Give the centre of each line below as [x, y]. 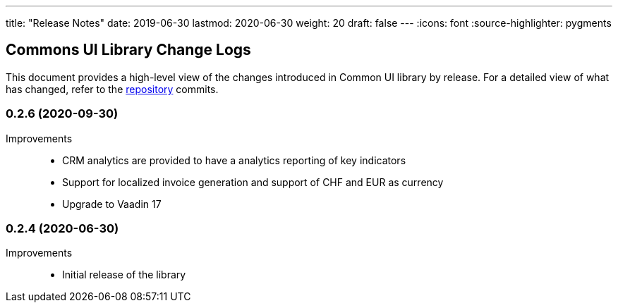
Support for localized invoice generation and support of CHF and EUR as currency [253, 182]
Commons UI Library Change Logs [128, 50]
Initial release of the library [124, 275]
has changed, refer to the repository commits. [112, 89]
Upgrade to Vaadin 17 [112, 204]
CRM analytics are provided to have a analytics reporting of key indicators [234, 160]
